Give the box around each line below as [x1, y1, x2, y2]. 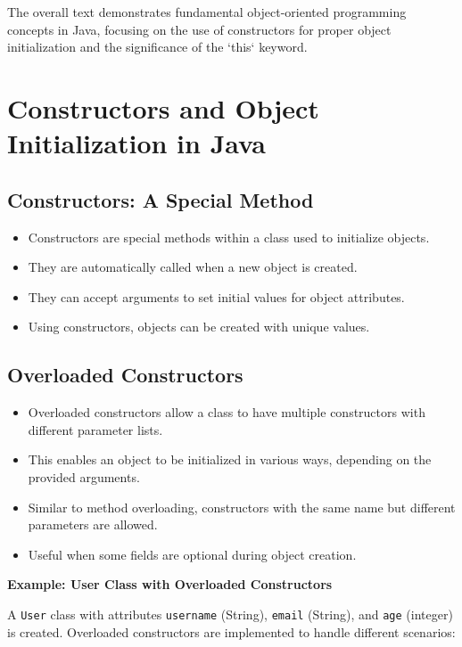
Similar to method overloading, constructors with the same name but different [28, 497, 456, 516]
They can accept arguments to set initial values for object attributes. [28, 287, 405, 306]
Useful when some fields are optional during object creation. [28, 545, 357, 563]
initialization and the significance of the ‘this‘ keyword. [7, 37, 308, 56]
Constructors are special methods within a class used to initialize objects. [28, 227, 430, 246]
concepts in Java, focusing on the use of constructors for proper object [7, 20, 392, 38]
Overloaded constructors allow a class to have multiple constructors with [28, 403, 425, 422]
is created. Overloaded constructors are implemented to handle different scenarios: [7, 622, 456, 641]
